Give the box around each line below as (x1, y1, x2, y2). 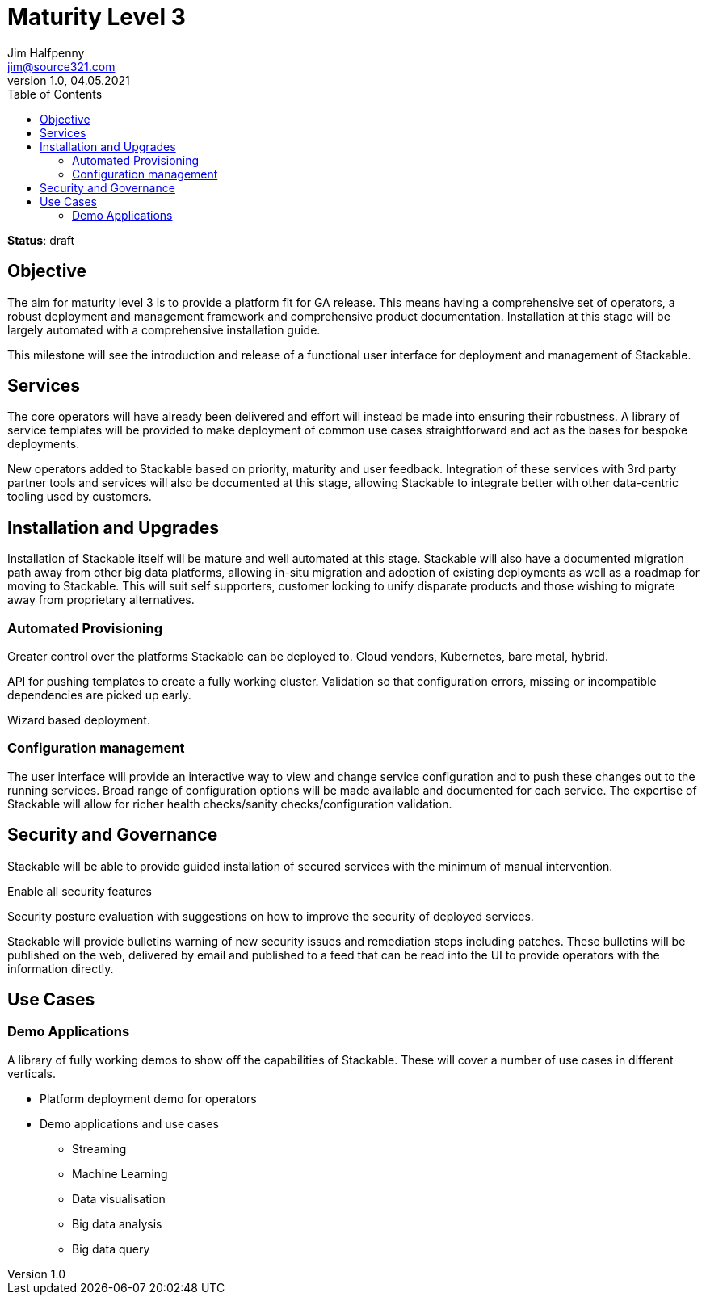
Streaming (72, 1141, 127, 1156)
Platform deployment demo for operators (40, 1091, 257, 1106)
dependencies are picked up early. (7, 688, 191, 703)
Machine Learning (72, 1166, 168, 1181)
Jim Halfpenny (7, 45, 85, 60)
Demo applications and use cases (40, 1116, 219, 1131)
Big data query (72, 1241, 150, 1256)
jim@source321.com (7, 59, 116, 73)
